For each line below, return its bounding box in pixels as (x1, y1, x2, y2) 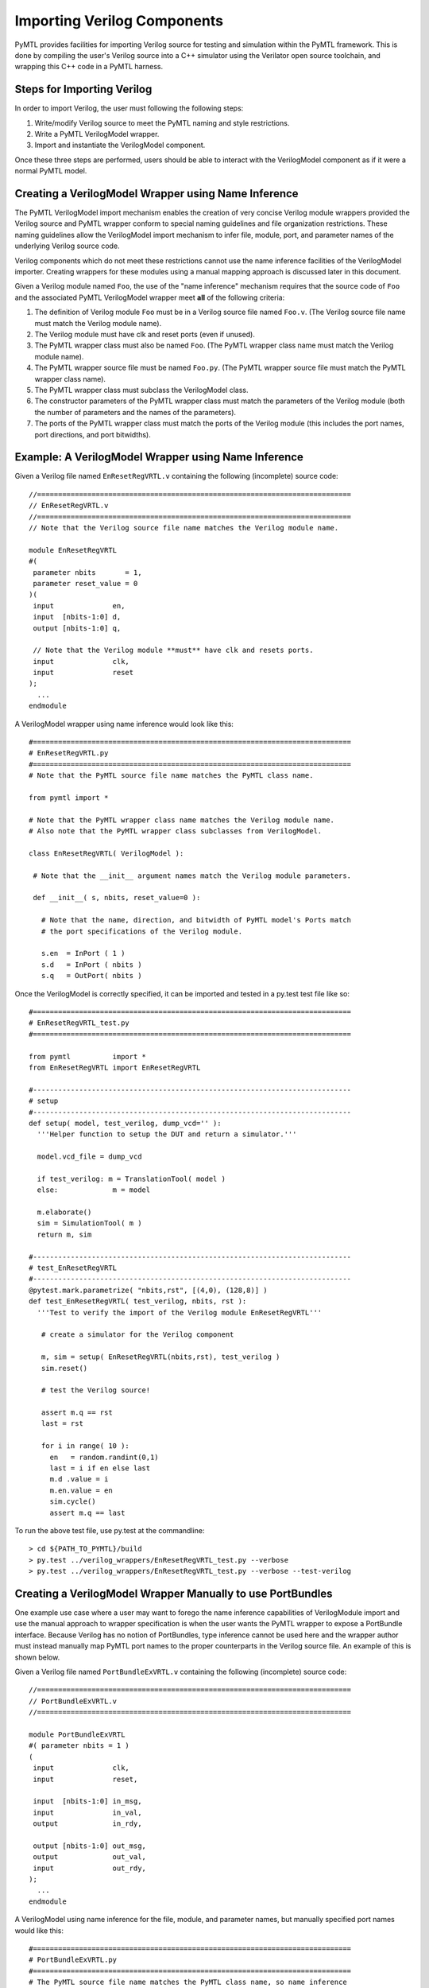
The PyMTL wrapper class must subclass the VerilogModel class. (34, 385, 249, 394)
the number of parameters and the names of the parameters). (34, 407, 237, 417)
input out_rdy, (33, 1863, 147, 1873)
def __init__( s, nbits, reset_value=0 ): (33, 893, 201, 903)
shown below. (14, 1652, 60, 1662)
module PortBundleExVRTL (29, 1730, 126, 1739)
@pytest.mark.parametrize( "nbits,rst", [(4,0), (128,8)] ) (29, 1285, 268, 1295)
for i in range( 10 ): (41, 1442, 130, 1450)
